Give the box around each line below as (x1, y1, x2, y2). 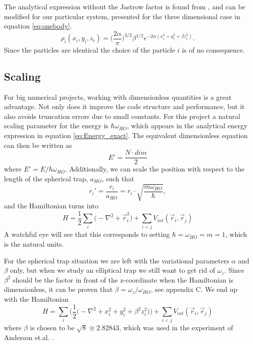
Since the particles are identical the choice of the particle (4, 44, 175, 55)
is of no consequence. (182, 44, 245, 55)
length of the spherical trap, (4, 173, 88, 183)
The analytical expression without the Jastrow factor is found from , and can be (4, 1, 246, 11)
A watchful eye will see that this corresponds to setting (4, 229, 170, 239)
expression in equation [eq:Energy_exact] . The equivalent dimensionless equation (4, 130, 248, 141)
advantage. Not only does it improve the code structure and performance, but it (4, 101, 245, 112)
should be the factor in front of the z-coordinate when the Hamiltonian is (13, 274, 233, 285)
